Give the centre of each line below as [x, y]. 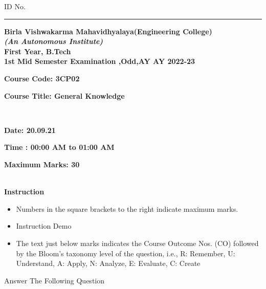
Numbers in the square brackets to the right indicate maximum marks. [127, 208]
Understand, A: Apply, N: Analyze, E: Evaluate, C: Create [108, 263]
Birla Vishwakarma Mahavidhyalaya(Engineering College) [108, 31]
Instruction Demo [44, 226]
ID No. [15, 6]
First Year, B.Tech [38, 51]
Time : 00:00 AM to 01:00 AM [59, 147]
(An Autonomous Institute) [54, 41]
